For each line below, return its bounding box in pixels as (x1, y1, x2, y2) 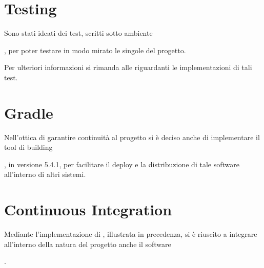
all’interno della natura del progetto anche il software (4, 238, 171, 249)
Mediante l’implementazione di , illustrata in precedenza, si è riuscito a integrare (4, 229, 257, 239)
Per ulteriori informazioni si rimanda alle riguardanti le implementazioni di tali (4, 62, 252, 73)
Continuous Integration (4, 199, 172, 220)
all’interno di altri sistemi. (4, 169, 86, 180)
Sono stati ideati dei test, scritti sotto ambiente (4, 28, 153, 38)
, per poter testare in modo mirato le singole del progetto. (4, 44, 186, 55)
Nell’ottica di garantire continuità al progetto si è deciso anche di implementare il (4, 131, 260, 142)
